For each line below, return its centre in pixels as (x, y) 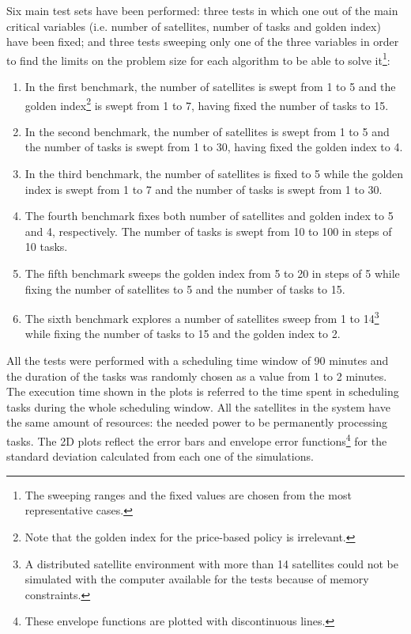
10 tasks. (46, 247)
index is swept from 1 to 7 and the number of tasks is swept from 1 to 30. (204, 189)
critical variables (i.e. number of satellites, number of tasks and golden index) (194, 26)
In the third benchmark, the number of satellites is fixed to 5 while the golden (214, 174)
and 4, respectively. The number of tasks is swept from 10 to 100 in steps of (208, 231)
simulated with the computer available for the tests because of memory (197, 579)
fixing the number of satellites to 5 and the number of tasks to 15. (185, 289)
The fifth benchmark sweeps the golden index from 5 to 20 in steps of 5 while (212, 273)
